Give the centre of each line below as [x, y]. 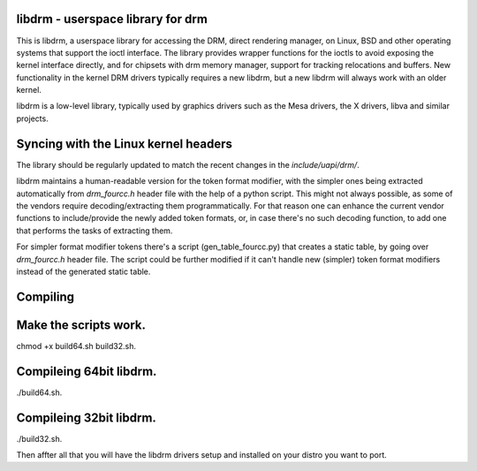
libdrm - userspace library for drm [112, 19]
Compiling [45, 296]
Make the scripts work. [81, 325]
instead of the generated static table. [83, 271]
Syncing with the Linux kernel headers [125, 144]
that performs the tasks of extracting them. [95, 231]
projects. [32, 118]
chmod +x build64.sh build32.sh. [76, 346]
